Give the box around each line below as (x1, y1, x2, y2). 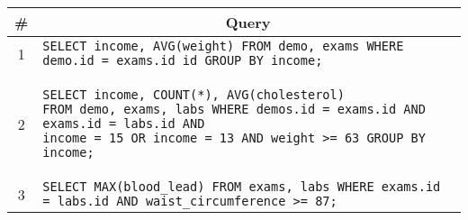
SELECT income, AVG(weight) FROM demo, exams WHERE (42, 39, 404, 53)
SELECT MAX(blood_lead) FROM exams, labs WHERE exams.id (42, 179, 441, 194)
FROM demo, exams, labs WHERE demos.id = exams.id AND (42, 102, 426, 116)
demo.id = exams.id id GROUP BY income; (42, 53, 323, 68)
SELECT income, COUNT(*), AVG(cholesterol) (42, 87, 345, 102)
